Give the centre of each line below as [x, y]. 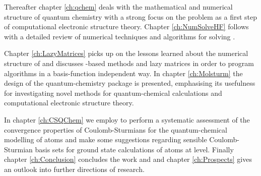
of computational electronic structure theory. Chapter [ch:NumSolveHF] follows [126, 26]
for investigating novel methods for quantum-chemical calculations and [113, 93]
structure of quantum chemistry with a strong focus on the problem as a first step [131, 16]
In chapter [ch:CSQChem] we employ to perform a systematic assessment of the [127, 119]
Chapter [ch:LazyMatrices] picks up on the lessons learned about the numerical [126, 53]
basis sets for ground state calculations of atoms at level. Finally [134, 149]
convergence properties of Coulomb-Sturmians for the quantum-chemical [116, 129]
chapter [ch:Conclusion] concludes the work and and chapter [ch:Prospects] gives [128, 159]
